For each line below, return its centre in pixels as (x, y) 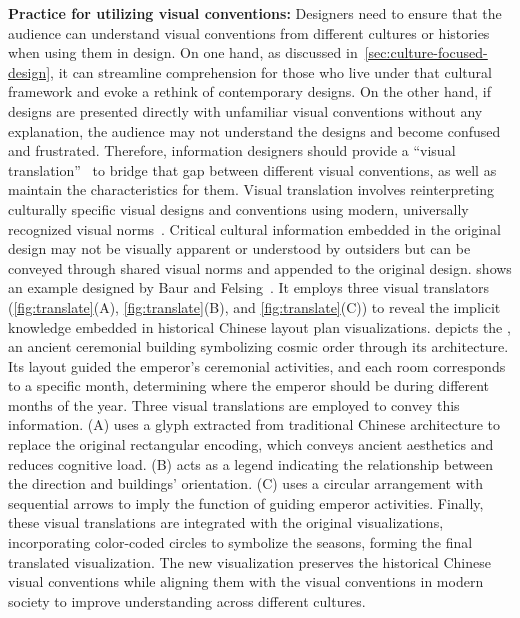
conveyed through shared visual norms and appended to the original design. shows (260, 267)
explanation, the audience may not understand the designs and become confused (254, 130)
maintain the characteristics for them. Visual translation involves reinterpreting (251, 189)
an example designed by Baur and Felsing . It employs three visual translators (248, 287)
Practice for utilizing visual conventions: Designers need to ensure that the (255, 13)
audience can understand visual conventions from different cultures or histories (249, 32)
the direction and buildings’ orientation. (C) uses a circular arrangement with (245, 483)
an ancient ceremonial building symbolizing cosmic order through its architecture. (258, 346)
